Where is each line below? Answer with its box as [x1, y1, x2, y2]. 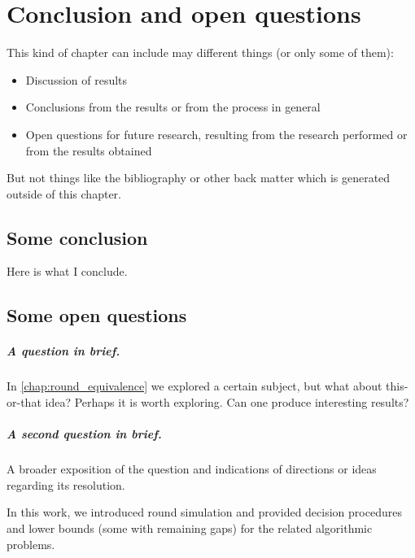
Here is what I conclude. [7, 263, 128, 280]
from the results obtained [25, 142, 152, 159]
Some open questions [7, 303, 187, 328]
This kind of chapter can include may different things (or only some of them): [7, 44, 394, 61]
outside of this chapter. [7, 185, 121, 202]
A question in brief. [7, 342, 120, 360]
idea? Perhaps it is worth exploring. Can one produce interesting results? [45, 394, 409, 411]
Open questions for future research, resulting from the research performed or [25, 125, 408, 142]
